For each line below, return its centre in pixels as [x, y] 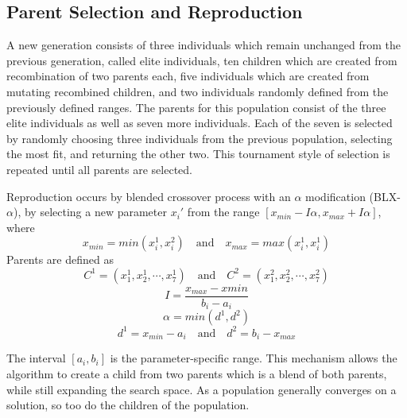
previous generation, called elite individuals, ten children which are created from [202, 60]
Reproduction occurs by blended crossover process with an [149, 196]
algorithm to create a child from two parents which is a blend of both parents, [197, 373]
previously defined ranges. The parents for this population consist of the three [196, 107]
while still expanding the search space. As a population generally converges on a [202, 389]
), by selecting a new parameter [90, 212]
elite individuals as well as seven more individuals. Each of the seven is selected [200, 123]
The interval [36, 358]
